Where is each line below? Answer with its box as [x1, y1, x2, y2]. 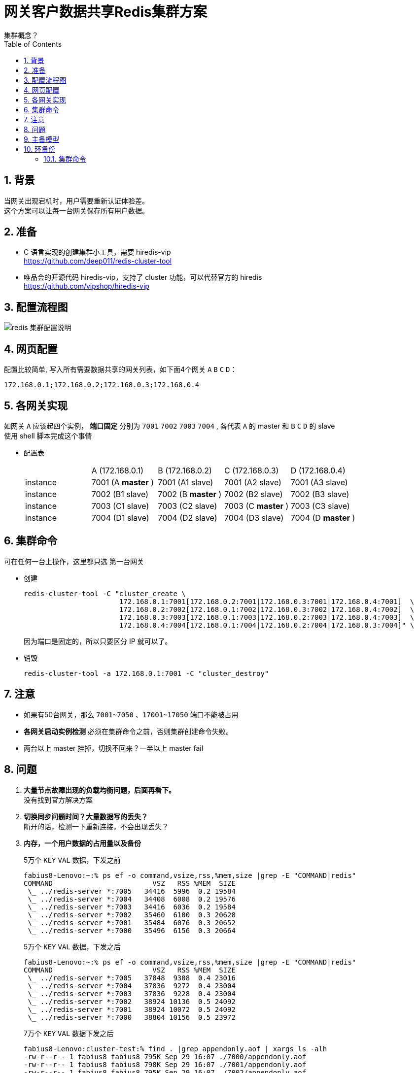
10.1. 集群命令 [43, 154, 86, 163]
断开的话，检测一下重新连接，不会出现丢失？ [24, 822, 169, 831]
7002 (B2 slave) [224, 489, 283, 499]
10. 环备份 [24, 144, 56, 153]
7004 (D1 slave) [91, 512, 149, 523]
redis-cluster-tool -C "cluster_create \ [24, 589, 186, 598]
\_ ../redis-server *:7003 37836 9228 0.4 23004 [28, 989, 236, 998]
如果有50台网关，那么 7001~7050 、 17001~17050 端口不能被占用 [24, 710, 239, 719]
